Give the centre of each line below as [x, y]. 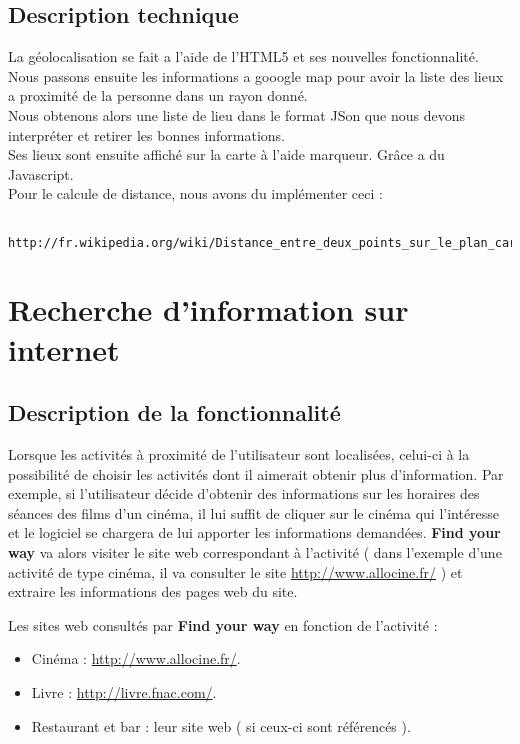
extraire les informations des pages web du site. [153, 591]
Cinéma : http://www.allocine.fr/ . [136, 658]
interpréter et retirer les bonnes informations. [147, 134]
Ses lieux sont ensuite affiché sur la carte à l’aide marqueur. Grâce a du [226, 154]
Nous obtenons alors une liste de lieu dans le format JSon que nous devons [236, 114]
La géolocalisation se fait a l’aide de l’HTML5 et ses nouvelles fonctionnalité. [243, 56]
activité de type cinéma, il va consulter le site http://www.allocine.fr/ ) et [235, 571]
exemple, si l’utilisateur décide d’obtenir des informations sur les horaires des [244, 493]
